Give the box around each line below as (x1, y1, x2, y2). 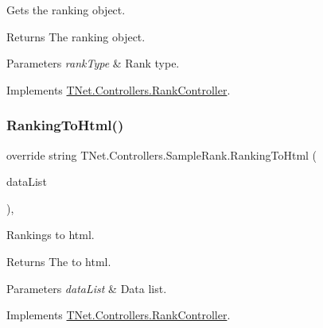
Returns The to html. (6, 253, 111, 269)
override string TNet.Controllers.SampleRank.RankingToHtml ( (6, 146, 317, 163)
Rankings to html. (6, 226, 95, 243)
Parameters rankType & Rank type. (6, 55, 180, 71)
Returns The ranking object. (6, 28, 146, 44)
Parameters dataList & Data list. (6, 280, 167, 296)
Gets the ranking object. (6, 2, 126, 17)
